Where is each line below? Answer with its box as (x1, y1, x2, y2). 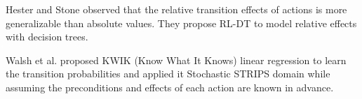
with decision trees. (6, 29, 88, 44)
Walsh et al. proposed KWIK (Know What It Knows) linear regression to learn (6, 52, 347, 67)
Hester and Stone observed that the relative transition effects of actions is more (6, 2, 347, 16)
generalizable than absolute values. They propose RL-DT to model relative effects (6, 15, 357, 30)
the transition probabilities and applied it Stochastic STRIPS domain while (6, 66, 330, 81)
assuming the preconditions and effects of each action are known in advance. (6, 79, 334, 94)
